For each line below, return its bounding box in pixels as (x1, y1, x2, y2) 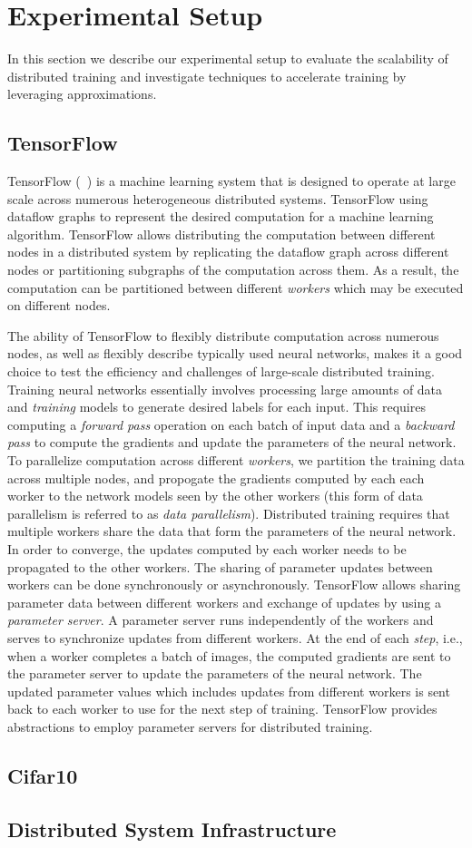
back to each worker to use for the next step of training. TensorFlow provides (7, 699, 438, 718)
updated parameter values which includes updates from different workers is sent (7, 681, 450, 700)
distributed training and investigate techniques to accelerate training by (7, 66, 407, 85)
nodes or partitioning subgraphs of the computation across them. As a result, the (7, 260, 459, 279)
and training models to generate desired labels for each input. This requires (7, 397, 426, 416)
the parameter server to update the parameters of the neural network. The (7, 664, 422, 683)
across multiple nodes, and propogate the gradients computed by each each (7, 468, 425, 487)
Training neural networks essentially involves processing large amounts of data (7, 379, 443, 398)
